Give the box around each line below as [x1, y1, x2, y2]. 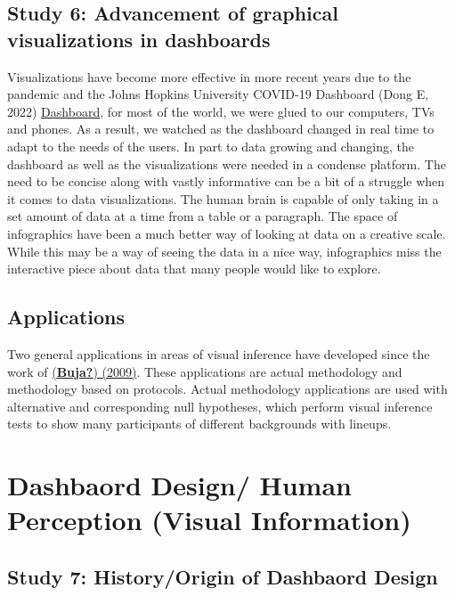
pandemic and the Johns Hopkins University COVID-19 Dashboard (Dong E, [7, 85, 429, 103]
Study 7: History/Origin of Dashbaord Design [7, 562, 438, 590]
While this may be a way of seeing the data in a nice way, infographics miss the [7, 241, 442, 260]
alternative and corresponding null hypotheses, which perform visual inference [7, 396, 433, 415]
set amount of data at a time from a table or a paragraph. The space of [7, 207, 398, 225]
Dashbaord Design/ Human [7, 467, 352, 503]
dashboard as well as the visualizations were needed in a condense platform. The [7, 154, 446, 173]
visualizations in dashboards [7, 25, 271, 53]
